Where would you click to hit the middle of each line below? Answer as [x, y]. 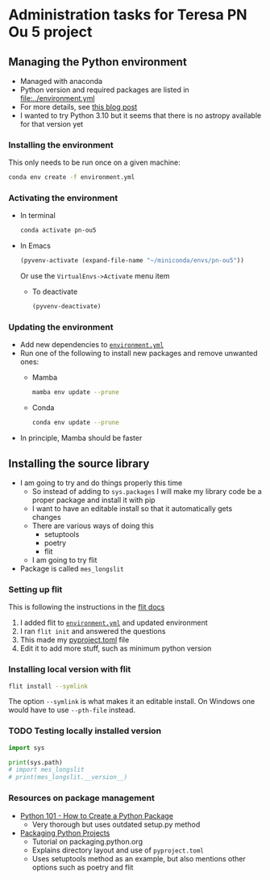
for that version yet [52, 124]
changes [47, 517]
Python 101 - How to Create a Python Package [96, 815]
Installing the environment [61, 145]
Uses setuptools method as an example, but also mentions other [139, 858]
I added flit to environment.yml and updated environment [114, 622]
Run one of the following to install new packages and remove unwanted [139, 354]
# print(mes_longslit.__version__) [68, 777]
